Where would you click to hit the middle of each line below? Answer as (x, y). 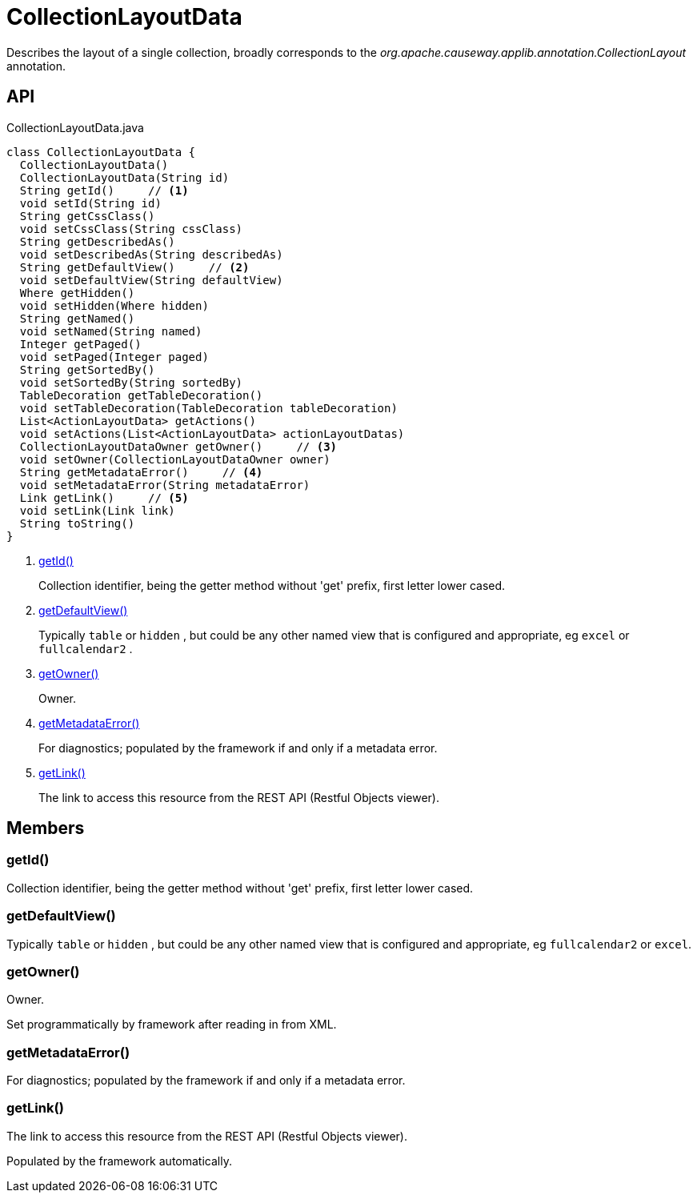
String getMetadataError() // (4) (141, 472)
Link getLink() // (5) (104, 497)
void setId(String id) (90, 203)
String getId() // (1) (104, 190)
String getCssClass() (87, 216)
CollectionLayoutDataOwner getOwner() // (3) (178, 446)
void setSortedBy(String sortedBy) (131, 382)
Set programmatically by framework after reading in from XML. (172, 1025)
